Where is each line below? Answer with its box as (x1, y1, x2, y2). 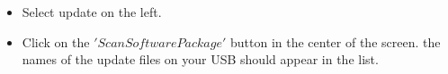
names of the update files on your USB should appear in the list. (22, 50, 379, 69)
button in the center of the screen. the (229, 32, 441, 51)
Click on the (22, 32, 90, 51)
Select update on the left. (22, 3, 162, 21)
